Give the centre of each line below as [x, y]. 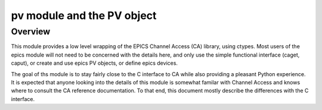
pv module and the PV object [84, 15]
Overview [31, 32]
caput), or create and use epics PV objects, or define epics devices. [95, 63]
